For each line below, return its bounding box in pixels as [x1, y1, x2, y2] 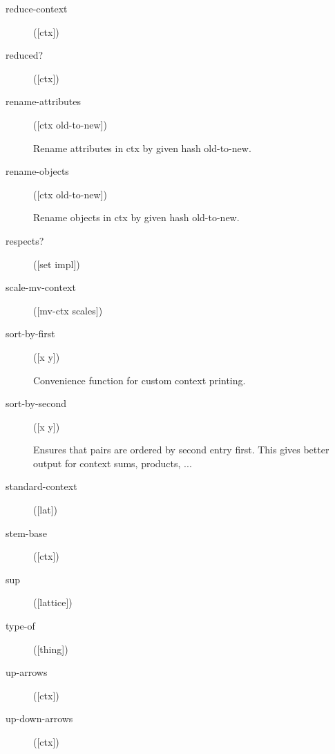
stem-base [6, 525, 48, 540]
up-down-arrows [6, 711, 73, 726]
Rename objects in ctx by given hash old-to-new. [33, 210, 240, 225]
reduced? [6, 48, 44, 62]
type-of [6, 619, 35, 633]
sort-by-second [6, 396, 67, 411]
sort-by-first [6, 326, 55, 341]
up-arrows [6, 665, 48, 679]
